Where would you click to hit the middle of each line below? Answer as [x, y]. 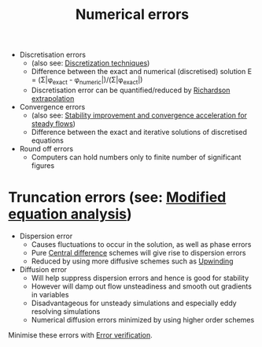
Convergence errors [52, 106]
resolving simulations [66, 311]
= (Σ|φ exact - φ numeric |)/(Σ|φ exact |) [87, 80]
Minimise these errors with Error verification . [81, 335]
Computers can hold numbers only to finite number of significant [136, 157]
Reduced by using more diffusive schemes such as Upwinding [132, 261]
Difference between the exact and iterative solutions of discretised [139, 132]
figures [43, 165]
